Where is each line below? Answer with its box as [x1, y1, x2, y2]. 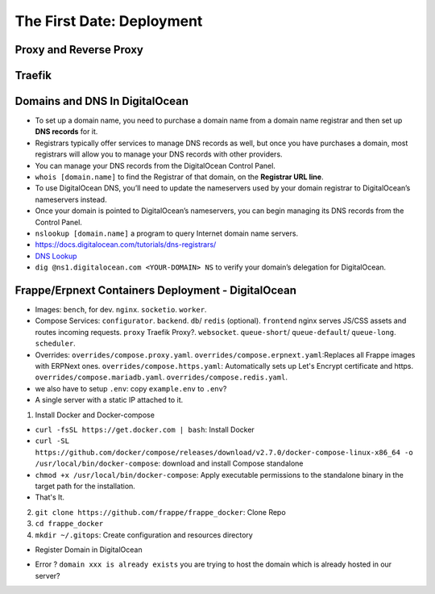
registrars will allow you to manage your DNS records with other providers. [35, 149, 283, 159]
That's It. [35, 492, 64, 502]
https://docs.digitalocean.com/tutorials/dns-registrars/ [35, 240, 217, 249]
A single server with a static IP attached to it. [35, 395, 184, 405]
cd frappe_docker [35, 519, 104, 529]
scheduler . [35, 339, 76, 349]
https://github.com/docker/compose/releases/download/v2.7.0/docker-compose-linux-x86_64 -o [35, 448, 414, 457]
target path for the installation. [35, 481, 136, 491]
